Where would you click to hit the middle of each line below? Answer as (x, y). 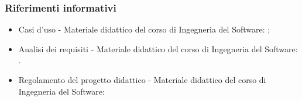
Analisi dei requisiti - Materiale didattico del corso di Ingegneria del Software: (158, 48)
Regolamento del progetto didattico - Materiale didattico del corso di (142, 80)
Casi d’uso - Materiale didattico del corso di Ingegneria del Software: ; (144, 29)
